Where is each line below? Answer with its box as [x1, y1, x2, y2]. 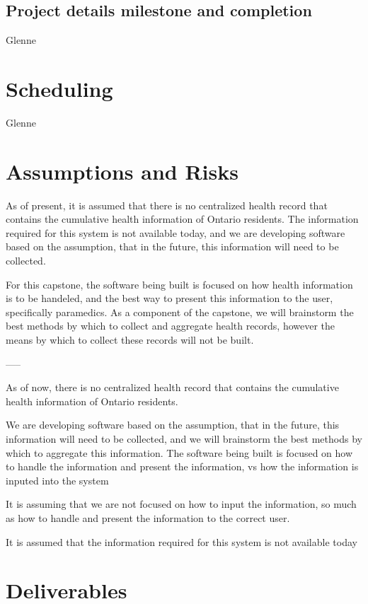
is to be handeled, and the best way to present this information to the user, [6, 291, 333, 306]
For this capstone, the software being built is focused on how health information [6, 277, 353, 291]
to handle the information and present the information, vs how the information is [6, 459, 359, 474]
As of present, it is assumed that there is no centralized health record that [6, 197, 328, 212]
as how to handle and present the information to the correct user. [6, 510, 290, 525]
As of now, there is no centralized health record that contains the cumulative [6, 380, 339, 395]
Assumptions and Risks [6, 156, 238, 185]
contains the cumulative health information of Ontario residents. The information [6, 211, 359, 226]
